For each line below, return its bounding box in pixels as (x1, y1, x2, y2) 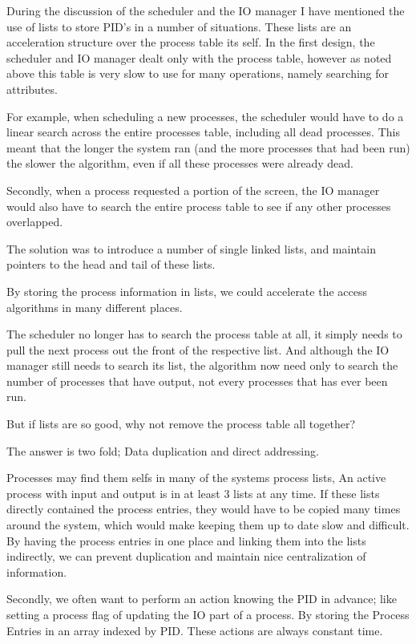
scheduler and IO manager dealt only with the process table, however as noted (6, 49, 392, 66)
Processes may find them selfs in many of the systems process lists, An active (6, 469, 386, 486)
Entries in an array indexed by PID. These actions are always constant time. (6, 622, 383, 638)
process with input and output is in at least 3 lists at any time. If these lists (6, 484, 380, 501)
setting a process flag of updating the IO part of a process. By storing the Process (6, 606, 410, 622)
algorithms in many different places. (6, 298, 183, 315)
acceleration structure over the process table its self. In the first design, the (6, 34, 375, 51)
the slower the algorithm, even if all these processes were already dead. (6, 155, 353, 172)
